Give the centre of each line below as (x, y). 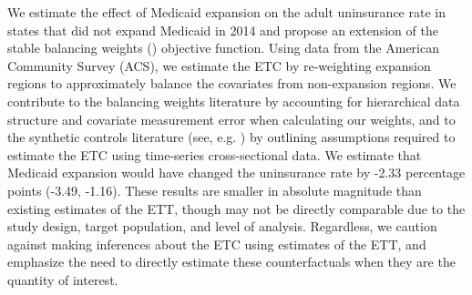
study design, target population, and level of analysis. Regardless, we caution (222, 226)
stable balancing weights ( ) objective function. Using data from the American (223, 48)
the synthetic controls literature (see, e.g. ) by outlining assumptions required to (231, 137)
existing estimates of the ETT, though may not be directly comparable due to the (236, 208)
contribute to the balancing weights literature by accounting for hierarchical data (234, 101)
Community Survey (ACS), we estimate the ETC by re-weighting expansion (219, 65)
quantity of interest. (63, 279)
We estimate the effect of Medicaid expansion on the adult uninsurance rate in (226, 12)
